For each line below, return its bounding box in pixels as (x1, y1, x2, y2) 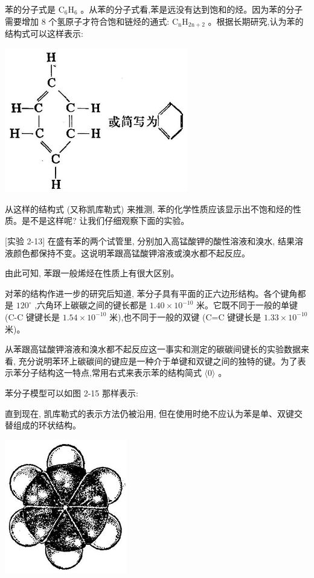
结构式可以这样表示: (5, 27, 83, 40)
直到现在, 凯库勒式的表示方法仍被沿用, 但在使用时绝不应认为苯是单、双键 (5, 407, 295, 419)
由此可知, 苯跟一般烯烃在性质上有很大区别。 (5, 267, 179, 279)
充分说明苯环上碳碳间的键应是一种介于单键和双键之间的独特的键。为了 (18, 354, 298, 367)
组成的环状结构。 (13, 419, 81, 431)
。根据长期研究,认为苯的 (208, 14, 304, 27)
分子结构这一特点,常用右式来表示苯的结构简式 (21, 366, 202, 379)
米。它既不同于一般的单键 (196, 299, 298, 311)
